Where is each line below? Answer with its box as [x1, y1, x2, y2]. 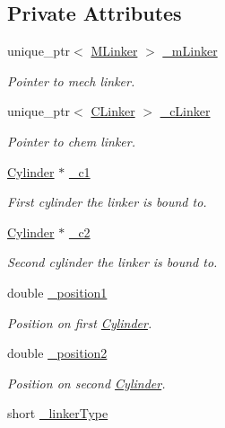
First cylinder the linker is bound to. [7, 192, 207, 211]
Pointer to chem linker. [7, 131, 135, 150]
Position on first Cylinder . [7, 313, 152, 332]
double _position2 [7, 343, 108, 362]
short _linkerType [7, 404, 108, 423]
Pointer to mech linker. [7, 71, 135, 90]
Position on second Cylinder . [7, 373, 166, 392]
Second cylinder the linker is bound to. [7, 253, 218, 272]
